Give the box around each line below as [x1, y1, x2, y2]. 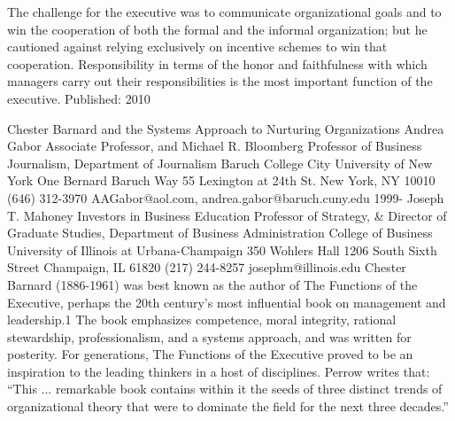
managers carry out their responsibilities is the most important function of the [7, 72, 433, 90]
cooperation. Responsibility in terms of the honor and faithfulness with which [7, 54, 428, 73]
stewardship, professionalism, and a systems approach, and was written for [7, 327, 412, 346]
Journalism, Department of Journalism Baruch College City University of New [7, 153, 433, 172]
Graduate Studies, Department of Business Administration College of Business [7, 223, 433, 242]
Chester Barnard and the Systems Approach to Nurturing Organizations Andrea [7, 119, 444, 137]
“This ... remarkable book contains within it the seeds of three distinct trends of [7, 379, 443, 398]
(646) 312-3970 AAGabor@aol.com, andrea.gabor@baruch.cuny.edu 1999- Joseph [7, 188, 444, 207]
